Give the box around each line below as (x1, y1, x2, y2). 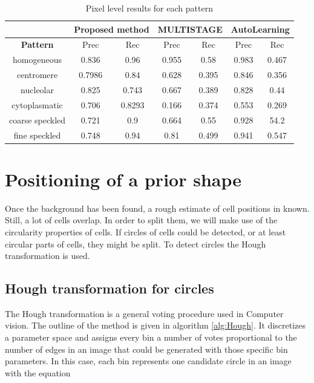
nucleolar (21, 83, 54, 96)
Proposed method (74, 22, 149, 35)
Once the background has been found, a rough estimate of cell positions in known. (5, 201, 310, 214)
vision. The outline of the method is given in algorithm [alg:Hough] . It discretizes (5, 319, 306, 332)
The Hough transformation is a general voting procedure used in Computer (5, 307, 284, 319)
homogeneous (13, 53, 62, 66)
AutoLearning (231, 22, 290, 35)
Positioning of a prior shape (5, 166, 241, 191)
